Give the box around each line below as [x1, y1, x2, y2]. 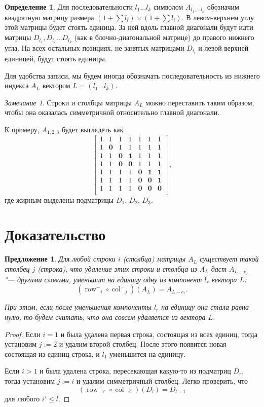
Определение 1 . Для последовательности [5, 2, 133, 12]
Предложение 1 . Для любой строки [5, 253, 116, 264]
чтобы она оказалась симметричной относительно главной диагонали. [5, 107, 220, 118]
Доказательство [5, 224, 106, 245]
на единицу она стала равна [161, 302, 249, 312]
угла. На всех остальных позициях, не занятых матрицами [5, 42, 184, 53]
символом [153, 2, 183, 12]
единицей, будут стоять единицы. [5, 53, 107, 63]
